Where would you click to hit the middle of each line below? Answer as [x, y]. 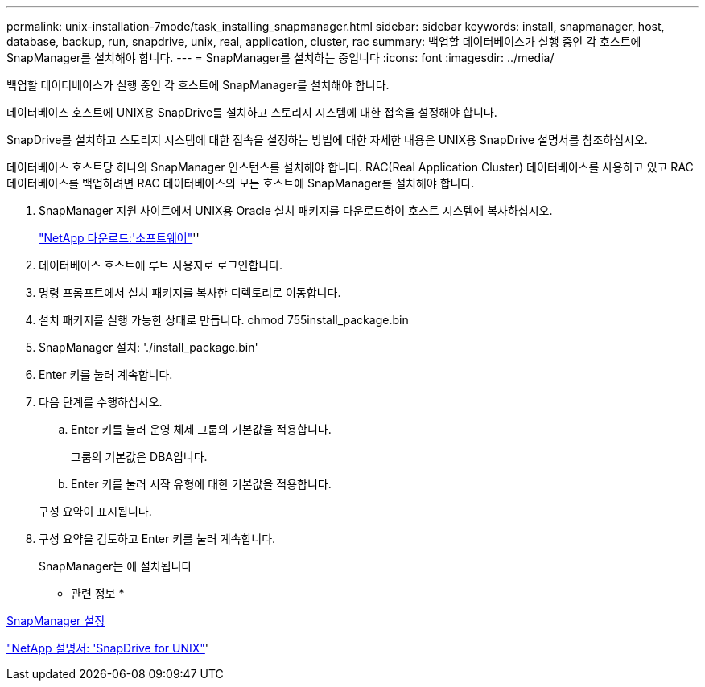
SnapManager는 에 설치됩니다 [115, 566]
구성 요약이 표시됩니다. [95, 511]
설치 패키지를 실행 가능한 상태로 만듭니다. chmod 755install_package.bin [224, 320]
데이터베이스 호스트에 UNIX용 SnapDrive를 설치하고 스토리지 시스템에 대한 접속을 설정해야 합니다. [252, 112]
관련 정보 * [98, 593]
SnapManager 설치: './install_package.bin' [148, 347]
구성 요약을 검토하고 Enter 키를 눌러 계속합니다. [157, 539]
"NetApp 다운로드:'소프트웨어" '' [119, 238]
